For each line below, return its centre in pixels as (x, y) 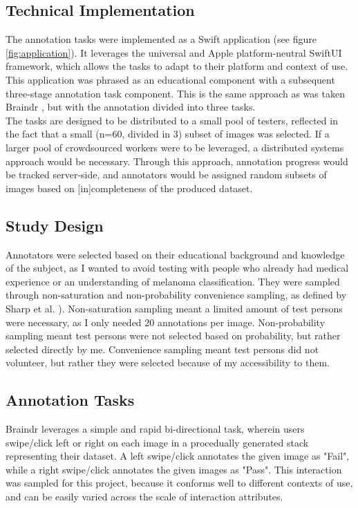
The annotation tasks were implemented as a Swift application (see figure (161, 39)
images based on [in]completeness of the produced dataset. (129, 188)
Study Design (55, 225)
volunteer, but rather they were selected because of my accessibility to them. (168, 363)
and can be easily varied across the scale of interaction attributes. (144, 497)
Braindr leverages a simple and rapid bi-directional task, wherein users (155, 429)
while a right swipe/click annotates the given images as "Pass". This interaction (174, 469)
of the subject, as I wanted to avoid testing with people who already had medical (177, 268)
